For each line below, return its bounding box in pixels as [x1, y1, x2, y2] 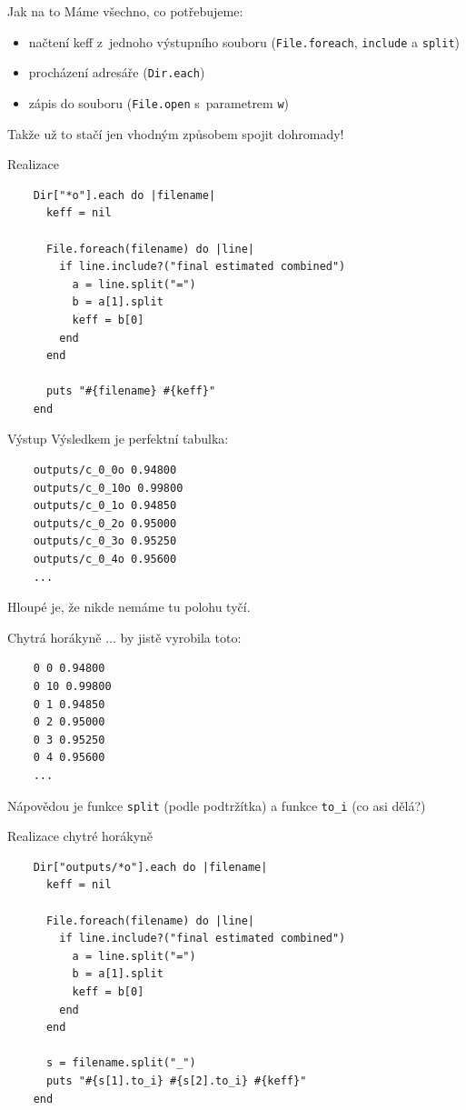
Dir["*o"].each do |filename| [33, 188, 216, 202]
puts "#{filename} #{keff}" [45, 385, 216, 398]
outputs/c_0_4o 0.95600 [33, 553, 177, 566]
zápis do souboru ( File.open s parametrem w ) [28, 93, 290, 112]
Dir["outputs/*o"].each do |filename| [33, 860, 268, 874]
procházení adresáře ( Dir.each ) [28, 63, 205, 82]
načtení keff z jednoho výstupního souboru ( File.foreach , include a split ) [28, 32, 461, 51]
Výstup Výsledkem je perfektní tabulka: [7, 429, 229, 448]
